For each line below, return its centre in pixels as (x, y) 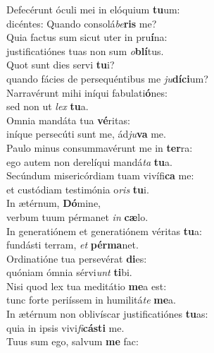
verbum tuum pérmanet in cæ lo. (77, 216)
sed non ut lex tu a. (48, 106)
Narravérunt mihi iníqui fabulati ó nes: (87, 92)
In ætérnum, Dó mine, (54, 203)
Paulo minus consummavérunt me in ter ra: (100, 147)
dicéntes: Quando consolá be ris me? (82, 23)
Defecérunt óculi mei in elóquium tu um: (93, 9)
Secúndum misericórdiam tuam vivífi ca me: (100, 175)
